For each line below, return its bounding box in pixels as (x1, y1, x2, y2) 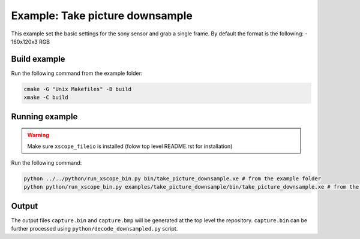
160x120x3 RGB (11, 38, 50, 45)
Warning (27, 132, 49, 139)
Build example (11, 54, 65, 64)
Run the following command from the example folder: (11, 69, 143, 77)
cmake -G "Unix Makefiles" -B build (23, 86, 132, 92)
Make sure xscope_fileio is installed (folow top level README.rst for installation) (27, 143, 233, 150)
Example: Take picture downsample (11, 9, 193, 22)
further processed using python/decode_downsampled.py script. (11, 225, 178, 232)
